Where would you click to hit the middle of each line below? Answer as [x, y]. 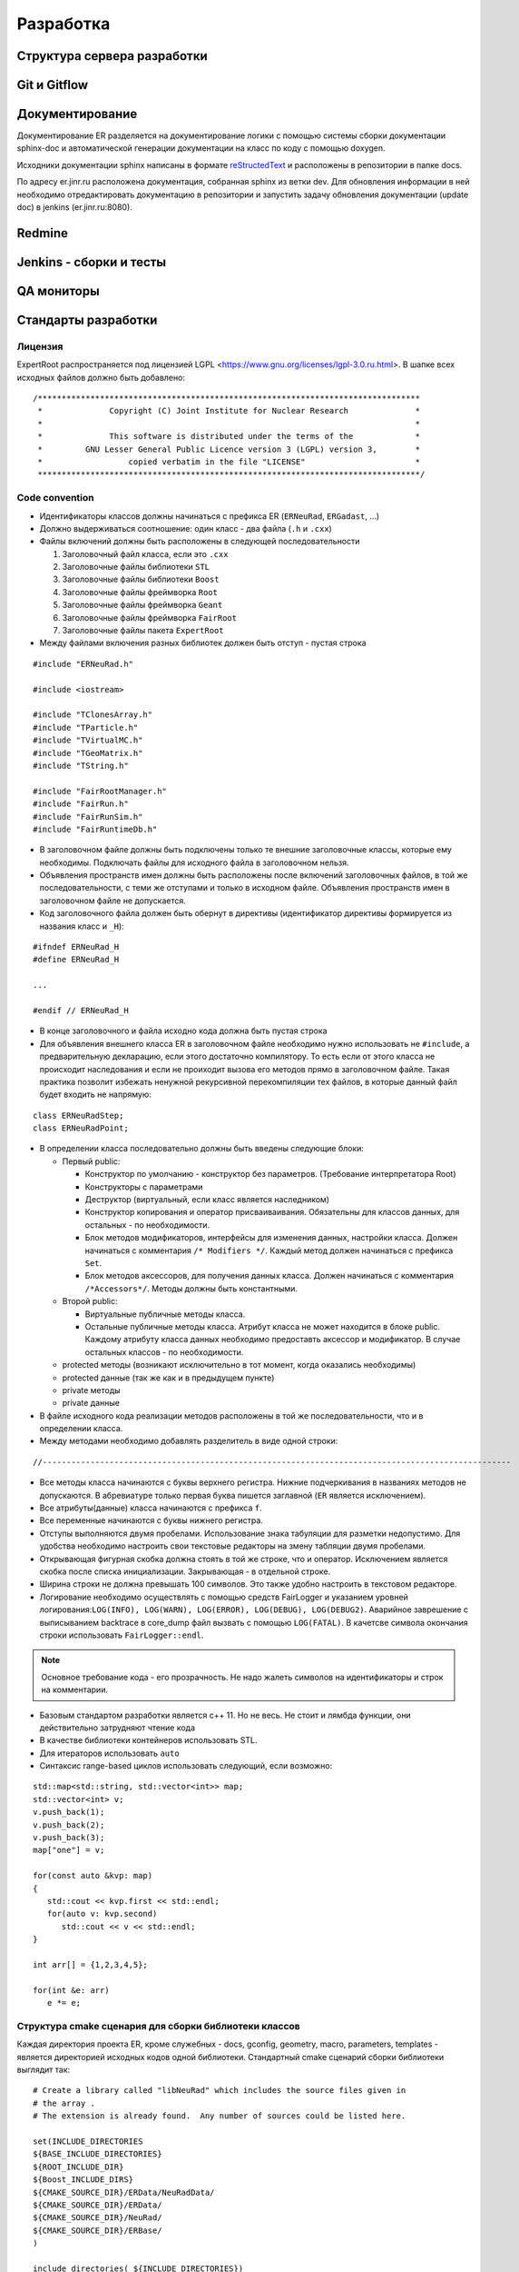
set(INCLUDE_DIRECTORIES [88, 2141]
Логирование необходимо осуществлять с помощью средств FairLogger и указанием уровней [224, 1597]
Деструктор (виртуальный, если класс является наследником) [207, 1200]
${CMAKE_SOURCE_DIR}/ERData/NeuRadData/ [124, 2192]
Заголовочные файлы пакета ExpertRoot [143, 631]
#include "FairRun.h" [81, 804]
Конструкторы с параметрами [144, 1187]
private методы [92, 1390]
